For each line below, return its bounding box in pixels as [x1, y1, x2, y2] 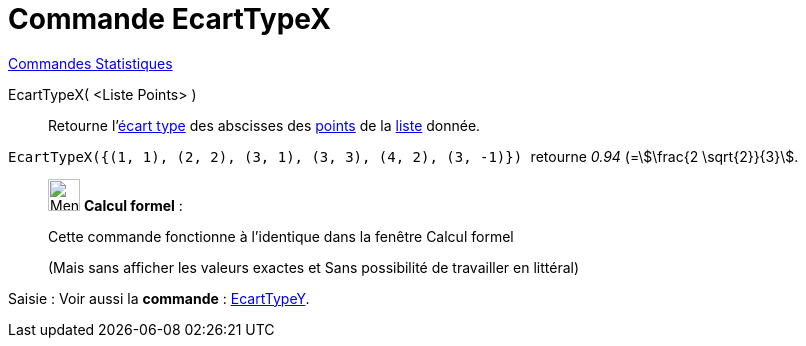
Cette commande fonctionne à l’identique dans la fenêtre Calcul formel [48, 227, 514, 245]
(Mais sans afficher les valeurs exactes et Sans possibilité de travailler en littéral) [48, 258, 580, 276]
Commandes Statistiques [8, 54, 173, 72]
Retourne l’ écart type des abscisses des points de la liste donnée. [48, 116, 481, 134]
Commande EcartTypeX [8, 2, 331, 36]
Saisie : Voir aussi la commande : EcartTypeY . [8, 289, 310, 307]
